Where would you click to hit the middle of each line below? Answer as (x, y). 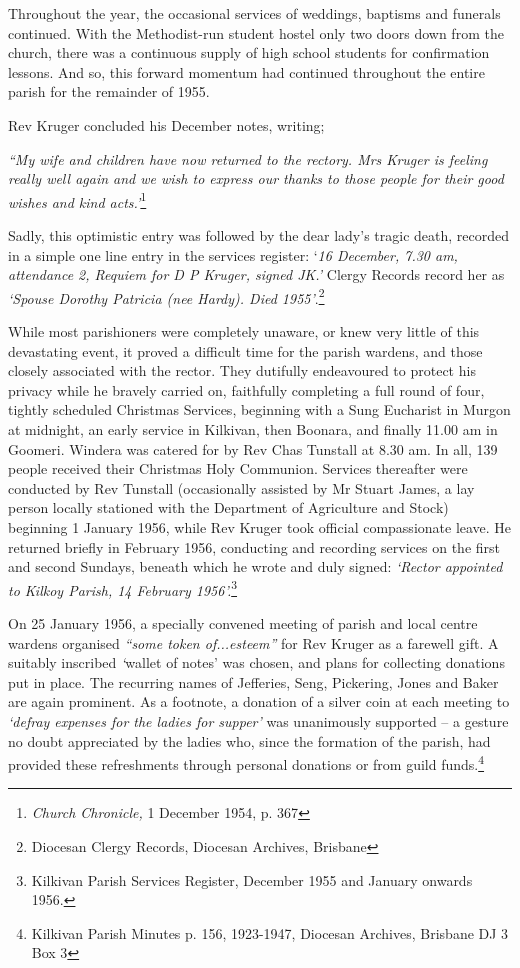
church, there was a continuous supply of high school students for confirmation (249, 52)
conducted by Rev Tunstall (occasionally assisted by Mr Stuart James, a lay (241, 487)
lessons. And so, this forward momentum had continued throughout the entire (246, 71)
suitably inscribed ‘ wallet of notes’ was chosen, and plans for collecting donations (256, 662)
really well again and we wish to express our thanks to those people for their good (256, 178)
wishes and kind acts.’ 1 (77, 200)
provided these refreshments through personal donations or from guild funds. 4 (246, 762)
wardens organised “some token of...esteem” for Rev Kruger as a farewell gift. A (253, 642)
